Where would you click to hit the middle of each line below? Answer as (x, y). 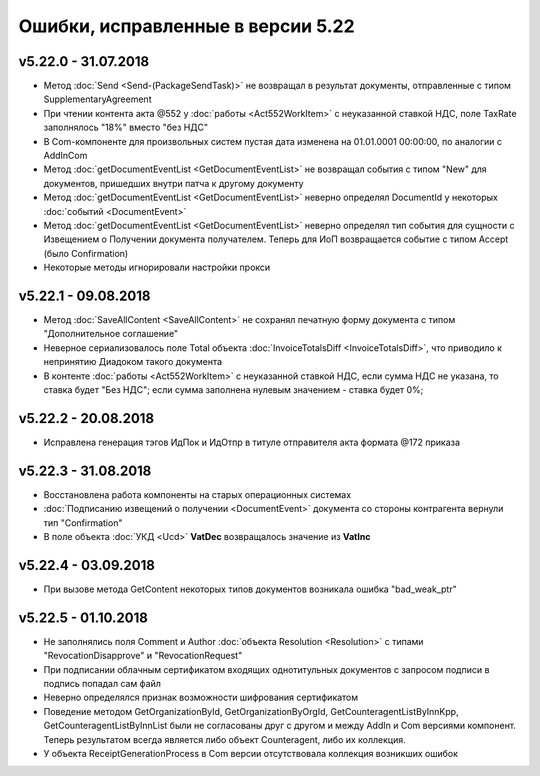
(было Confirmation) (86, 253)
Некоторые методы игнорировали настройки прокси (157, 267)
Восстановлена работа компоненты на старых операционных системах (197, 494)
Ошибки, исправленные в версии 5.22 (186, 26)
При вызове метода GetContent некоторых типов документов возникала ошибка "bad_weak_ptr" (250, 589)
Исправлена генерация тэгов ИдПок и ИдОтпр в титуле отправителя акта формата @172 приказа (251, 442)
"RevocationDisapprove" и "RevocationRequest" (143, 656)
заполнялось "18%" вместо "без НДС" (126, 127)
